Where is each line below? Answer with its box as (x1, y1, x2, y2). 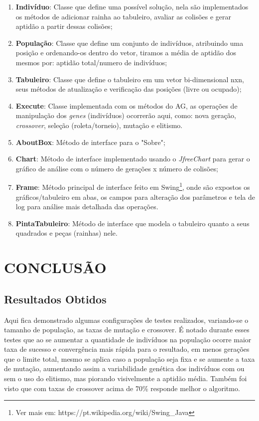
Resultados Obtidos (4, 291, 107, 306)
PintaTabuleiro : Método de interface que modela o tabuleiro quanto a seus (15, 218, 250, 228)
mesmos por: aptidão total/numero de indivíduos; (15, 57, 167, 67)
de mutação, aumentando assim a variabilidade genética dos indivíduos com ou (4, 363, 245, 374)
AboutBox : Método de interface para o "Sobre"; (15, 137, 165, 147)
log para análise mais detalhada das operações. (15, 201, 158, 212)
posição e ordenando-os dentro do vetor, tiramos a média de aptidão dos (15, 47, 237, 58)
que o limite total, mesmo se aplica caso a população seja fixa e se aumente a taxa (4, 353, 255, 364)
